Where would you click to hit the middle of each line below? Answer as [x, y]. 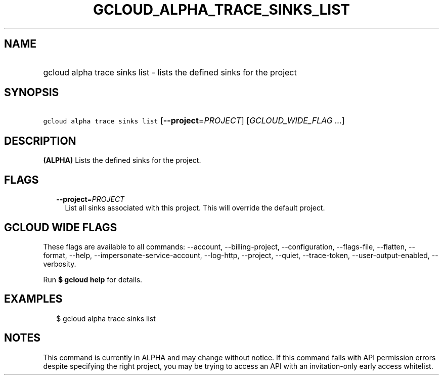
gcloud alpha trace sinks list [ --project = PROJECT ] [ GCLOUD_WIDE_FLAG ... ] [194, 121]
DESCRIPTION [40, 141]
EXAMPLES [33, 299]
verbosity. [60, 264]
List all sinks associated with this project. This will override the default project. [195, 208]
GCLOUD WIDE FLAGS [61, 227]
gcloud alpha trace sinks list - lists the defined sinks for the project [170, 72]
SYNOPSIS [32, 93]
